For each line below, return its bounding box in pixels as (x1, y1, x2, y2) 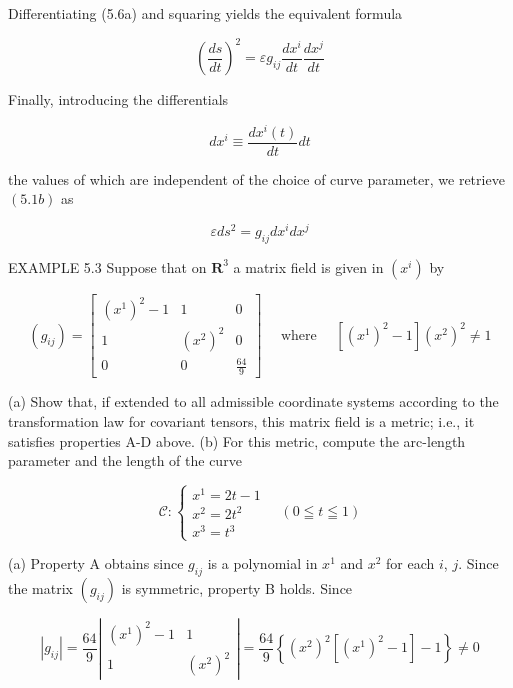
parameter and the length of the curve (8, 450, 242, 471)
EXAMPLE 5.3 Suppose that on (8, 256, 207, 277)
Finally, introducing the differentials (8, 89, 229, 110)
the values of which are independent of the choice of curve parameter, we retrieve (8, 168, 505, 189)
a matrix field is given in (233, 256, 384, 277)
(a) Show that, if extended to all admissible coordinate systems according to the (8, 391, 499, 412)
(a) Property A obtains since (8, 553, 184, 574)
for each (386, 553, 435, 574)
